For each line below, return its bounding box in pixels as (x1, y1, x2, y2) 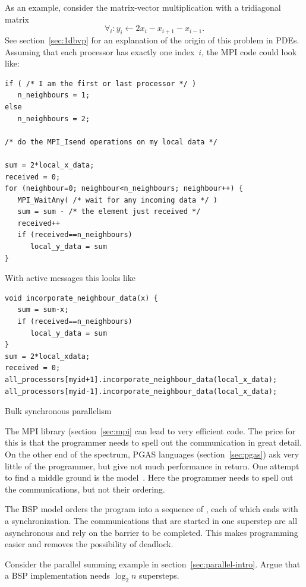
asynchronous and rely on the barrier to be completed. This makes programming (5, 526, 298, 538)
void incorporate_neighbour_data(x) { (5, 293, 158, 302)
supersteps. (139, 569, 179, 582)
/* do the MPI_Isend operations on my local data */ (5, 137, 217, 146)
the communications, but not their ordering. (5, 482, 165, 495)
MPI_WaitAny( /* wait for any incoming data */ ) (17, 195, 217, 204)
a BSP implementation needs (5, 569, 111, 582)
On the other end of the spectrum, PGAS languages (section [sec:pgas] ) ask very (5, 447, 299, 460)
